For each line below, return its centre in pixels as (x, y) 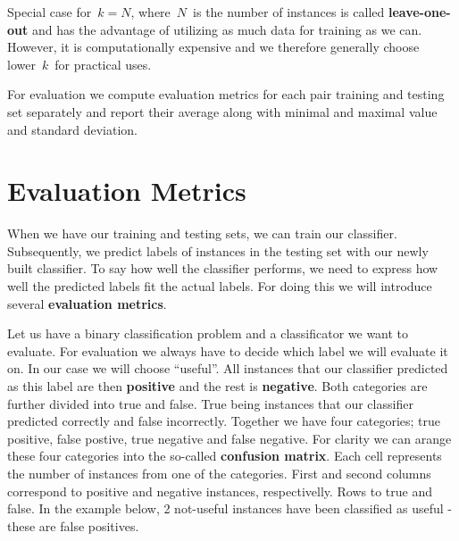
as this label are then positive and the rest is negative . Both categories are (217, 386)
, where (150, 12)
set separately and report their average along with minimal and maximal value (222, 111)
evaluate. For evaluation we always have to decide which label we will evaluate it (228, 350)
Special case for (50, 12)
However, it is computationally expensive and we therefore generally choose (213, 47)
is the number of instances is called (289, 12)
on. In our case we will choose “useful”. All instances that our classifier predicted (228, 368)
